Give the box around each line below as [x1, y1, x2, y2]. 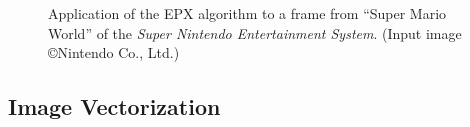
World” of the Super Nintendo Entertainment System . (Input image [48, 22, 462, 43]
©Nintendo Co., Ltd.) [48, 42, 180, 63]
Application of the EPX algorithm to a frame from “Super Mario [48, 3, 447, 23]
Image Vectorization [8, 91, 221, 122]
